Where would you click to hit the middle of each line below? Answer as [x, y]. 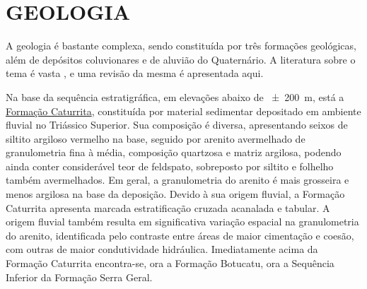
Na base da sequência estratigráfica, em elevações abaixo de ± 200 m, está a [175, 96]
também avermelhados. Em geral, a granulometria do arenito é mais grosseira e [177, 180]
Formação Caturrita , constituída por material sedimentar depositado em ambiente [183, 111]
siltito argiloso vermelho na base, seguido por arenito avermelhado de [156, 138]
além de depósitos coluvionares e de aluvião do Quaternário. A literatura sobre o [181, 59]
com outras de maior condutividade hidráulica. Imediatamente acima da [162, 249]
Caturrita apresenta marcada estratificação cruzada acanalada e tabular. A [168, 207]
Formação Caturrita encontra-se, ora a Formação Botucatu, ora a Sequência [170, 263]
